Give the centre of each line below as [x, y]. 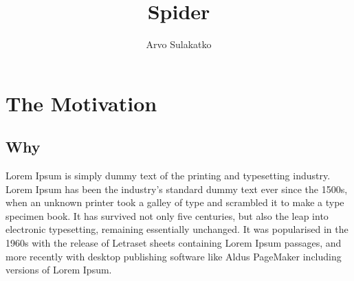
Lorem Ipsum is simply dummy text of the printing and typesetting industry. [168, 176]
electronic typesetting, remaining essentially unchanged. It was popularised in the [177, 229]
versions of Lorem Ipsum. [59, 270]
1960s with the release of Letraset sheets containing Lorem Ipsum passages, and [174, 243]
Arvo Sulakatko [179, 44]
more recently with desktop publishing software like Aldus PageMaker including [174, 256]
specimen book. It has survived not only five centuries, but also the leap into [167, 215]
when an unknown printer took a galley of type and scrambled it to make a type [175, 202]
